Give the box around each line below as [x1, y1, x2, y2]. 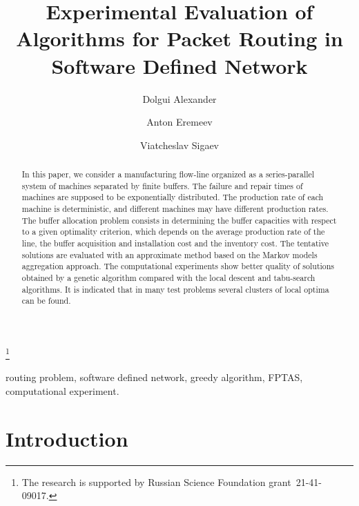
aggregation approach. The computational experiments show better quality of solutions [21, 260, 335, 272]
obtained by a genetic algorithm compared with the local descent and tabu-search [21, 271, 316, 283]
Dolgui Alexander [142, 91, 217, 106]
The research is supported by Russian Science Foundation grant [21, 474, 291, 489]
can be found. [21, 295, 71, 306]
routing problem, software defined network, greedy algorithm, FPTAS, [6, 370, 303, 385]
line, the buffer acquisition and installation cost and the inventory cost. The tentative [21, 237, 329, 249]
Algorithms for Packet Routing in [16, 24, 343, 52]
